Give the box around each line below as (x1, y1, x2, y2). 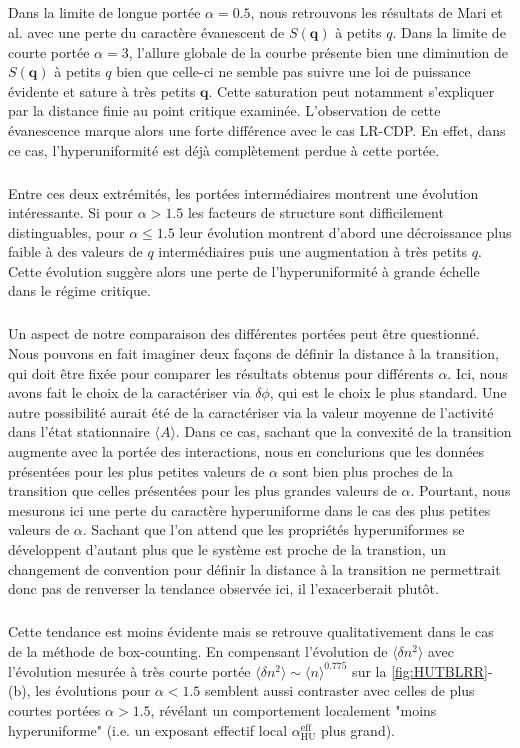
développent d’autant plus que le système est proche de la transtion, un (8, 538, 446, 559)
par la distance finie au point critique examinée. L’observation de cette (8, 100, 441, 121)
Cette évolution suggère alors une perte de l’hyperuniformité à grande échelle (8, 260, 480, 281)
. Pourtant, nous (410, 480, 511, 501)
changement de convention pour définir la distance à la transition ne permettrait (8, 558, 501, 579)
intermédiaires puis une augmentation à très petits (158, 241, 468, 262)
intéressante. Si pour (8, 202, 134, 223)
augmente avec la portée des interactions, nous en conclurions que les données (8, 441, 485, 461)
